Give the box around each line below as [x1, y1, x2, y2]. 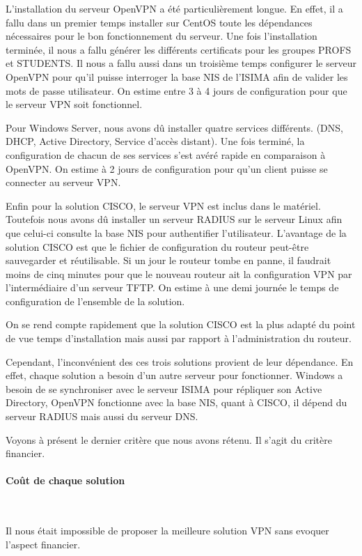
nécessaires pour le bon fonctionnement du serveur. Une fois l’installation [6, 29, 317, 43]
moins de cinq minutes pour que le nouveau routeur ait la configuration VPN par [6, 266, 352, 281]
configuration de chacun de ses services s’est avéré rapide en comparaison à [6, 147, 326, 162]
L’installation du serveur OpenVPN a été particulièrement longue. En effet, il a [6, 1, 343, 15]
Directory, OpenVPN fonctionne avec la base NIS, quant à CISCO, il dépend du [6, 395, 347, 410]
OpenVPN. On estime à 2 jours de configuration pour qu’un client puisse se [6, 161, 328, 176]
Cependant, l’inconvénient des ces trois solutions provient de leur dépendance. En [6, 354, 354, 369]
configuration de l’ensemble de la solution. [6, 293, 185, 308]
